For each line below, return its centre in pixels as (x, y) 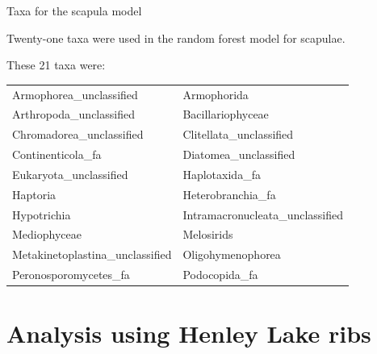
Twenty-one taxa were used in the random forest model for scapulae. (176, 37)
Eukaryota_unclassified (70, 174)
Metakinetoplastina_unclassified (92, 254)
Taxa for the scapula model (74, 10)
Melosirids (208, 234)
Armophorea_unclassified (75, 94)
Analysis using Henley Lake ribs (189, 333)
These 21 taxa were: (56, 65)
